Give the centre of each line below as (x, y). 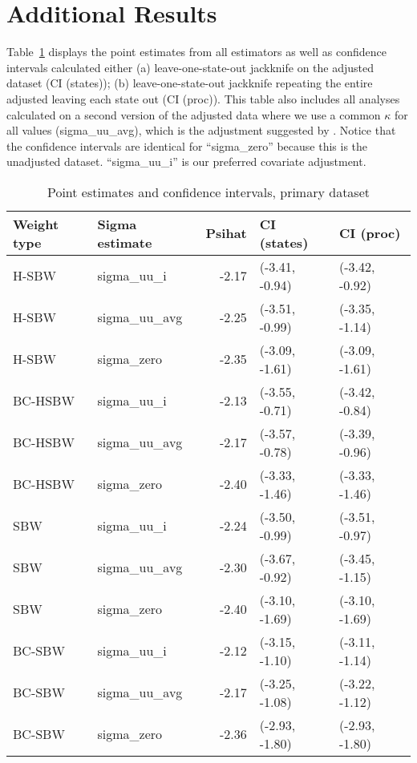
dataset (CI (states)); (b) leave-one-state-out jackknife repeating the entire (190, 83)
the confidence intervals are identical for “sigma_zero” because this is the (187, 145)
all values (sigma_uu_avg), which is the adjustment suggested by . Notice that (201, 130)
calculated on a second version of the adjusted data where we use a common (194, 114)
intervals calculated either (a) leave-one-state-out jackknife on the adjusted (190, 67)
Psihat (226, 233)
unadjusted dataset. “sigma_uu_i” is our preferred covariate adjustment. (186, 161)
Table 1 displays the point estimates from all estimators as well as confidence (196, 52)
